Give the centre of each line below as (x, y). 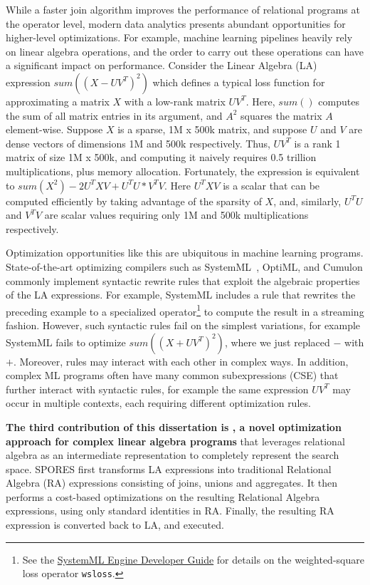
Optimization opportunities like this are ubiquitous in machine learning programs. (185, 253)
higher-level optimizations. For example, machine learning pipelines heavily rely (179, 37)
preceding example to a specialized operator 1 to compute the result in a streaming (185, 310)
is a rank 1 (317, 143)
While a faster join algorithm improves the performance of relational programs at (183, 9)
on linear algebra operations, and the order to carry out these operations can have (185, 51)
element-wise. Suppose (54, 129)
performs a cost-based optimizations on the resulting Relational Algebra (163, 496)
